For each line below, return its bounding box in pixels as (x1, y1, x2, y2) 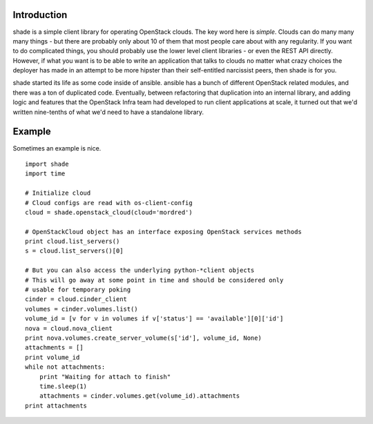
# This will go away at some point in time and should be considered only (25, 276, 284, 284)
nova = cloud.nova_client (25, 325, 113, 332)
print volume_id (25, 353, 80, 361)
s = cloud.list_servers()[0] (25, 247, 124, 255)
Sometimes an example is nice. (12, 144, 102, 152)
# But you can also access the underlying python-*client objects (25, 267, 255, 274)
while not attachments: (25, 363, 106, 371)
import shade (25, 160, 69, 168)
